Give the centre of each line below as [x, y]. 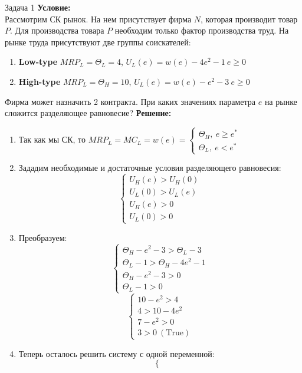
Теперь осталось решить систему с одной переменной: [116, 353]
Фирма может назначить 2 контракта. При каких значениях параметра [130, 101]
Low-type [38, 62]
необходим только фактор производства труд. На [202, 30]
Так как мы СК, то [52, 139]
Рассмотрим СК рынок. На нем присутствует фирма [98, 19]
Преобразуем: [43, 237]
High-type [40, 81]
